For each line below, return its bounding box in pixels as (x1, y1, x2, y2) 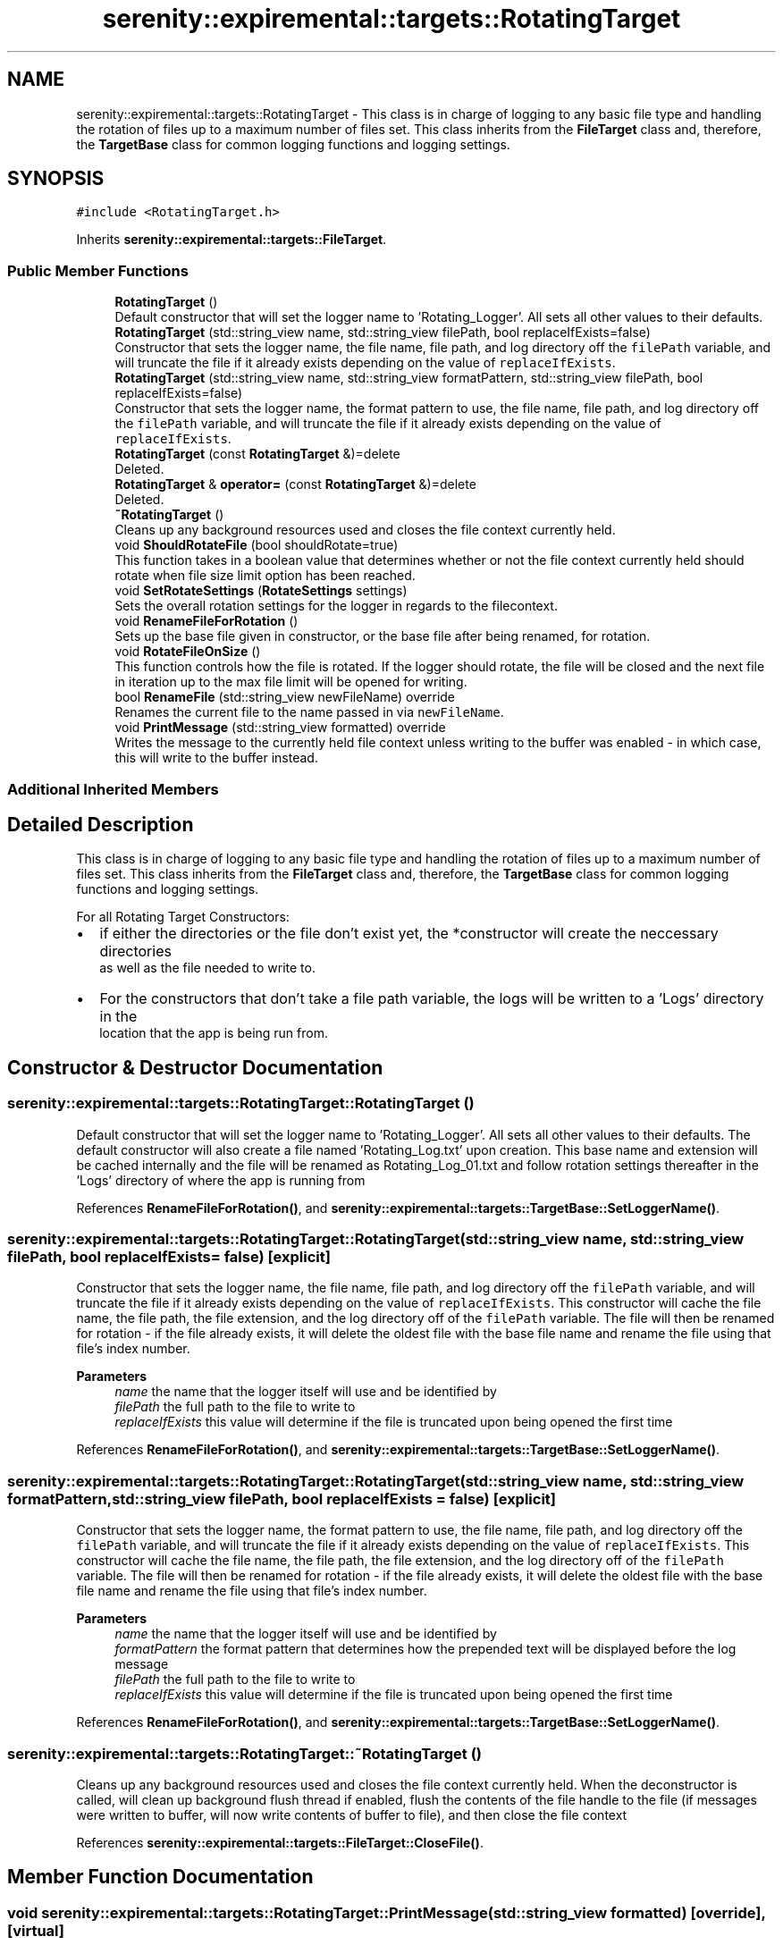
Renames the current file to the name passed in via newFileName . (114, 704, 504, 720)
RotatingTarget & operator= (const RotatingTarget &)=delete (114, 476, 476, 493)
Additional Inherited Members (7, 779, 219, 798)
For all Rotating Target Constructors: (76, 909, 290, 925)
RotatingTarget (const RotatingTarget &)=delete (114, 446, 400, 462)
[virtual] (7, 1921, 64, 1940)
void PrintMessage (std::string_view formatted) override (114, 720, 446, 736)
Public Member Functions (7, 261, 189, 280)
